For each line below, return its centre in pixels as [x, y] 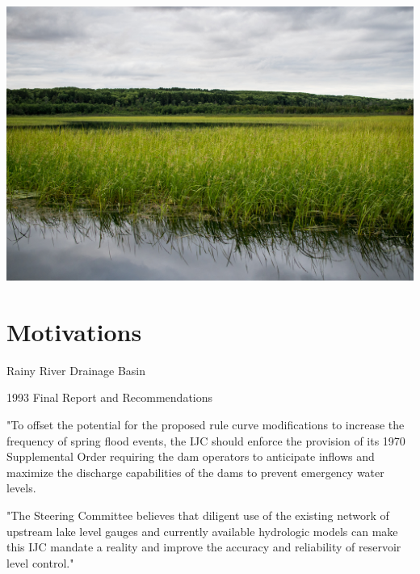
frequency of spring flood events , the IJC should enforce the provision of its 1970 [206, 440]
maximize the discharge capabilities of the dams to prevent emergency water [195, 472]
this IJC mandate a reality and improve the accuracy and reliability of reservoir [204, 547]
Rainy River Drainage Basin [76, 370]
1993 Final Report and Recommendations [110, 397]
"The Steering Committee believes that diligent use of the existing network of [198, 515]
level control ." [40, 562]
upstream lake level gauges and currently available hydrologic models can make [202, 531]
